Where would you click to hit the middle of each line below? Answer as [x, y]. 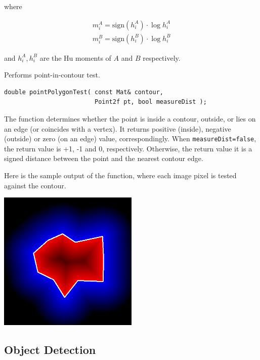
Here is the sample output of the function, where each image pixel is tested [120, 175]
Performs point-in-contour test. [52, 75]
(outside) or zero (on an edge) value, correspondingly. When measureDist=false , [130, 138]
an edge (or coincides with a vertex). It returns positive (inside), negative [118, 128]
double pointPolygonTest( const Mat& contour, [84, 92]
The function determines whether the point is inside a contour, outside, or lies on [130, 119]
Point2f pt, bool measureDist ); [150, 102]
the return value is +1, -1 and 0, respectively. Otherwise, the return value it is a [128, 148]
